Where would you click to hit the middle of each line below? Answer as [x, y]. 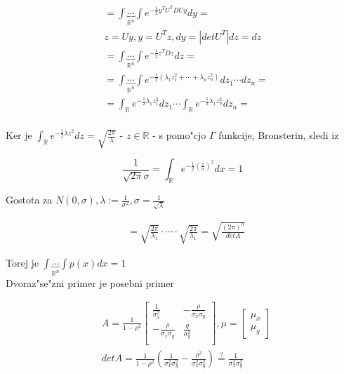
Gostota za [29, 200]
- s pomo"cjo [179, 135]
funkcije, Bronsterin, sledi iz [279, 135]
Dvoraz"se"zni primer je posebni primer [90, 282]
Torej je [22, 262]
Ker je [19, 135]
